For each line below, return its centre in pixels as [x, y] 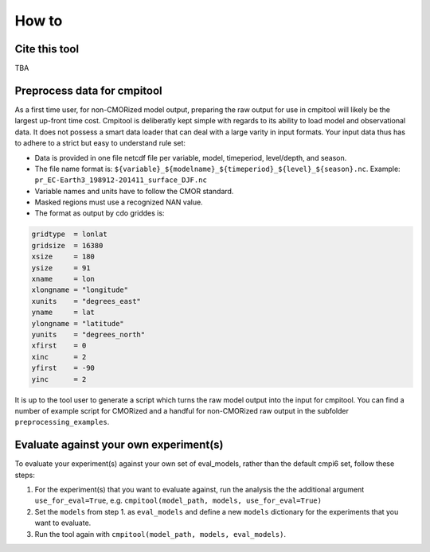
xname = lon [63, 279]
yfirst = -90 [63, 368]
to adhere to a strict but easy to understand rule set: [100, 143]
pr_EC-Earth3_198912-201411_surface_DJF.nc [121, 180]
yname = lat [63, 313]
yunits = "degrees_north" [88, 334]
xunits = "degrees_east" [86, 301]
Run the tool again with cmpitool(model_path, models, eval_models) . [160, 534]
